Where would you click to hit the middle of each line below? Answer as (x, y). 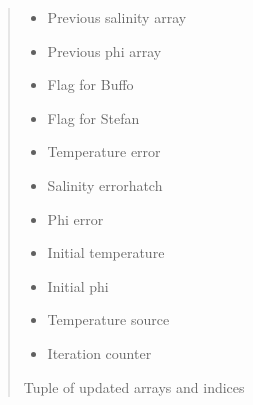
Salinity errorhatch (105, 184)
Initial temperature (106, 252)
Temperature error (104, 151)
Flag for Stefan (93, 117)
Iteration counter (99, 352)
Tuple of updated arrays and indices (134, 386)
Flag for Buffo (90, 84)
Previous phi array (104, 50)
